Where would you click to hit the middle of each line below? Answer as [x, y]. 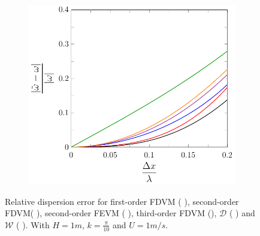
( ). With [33, 224]
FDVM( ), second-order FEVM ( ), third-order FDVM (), [111, 213]
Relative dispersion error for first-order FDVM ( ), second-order [122, 201]
